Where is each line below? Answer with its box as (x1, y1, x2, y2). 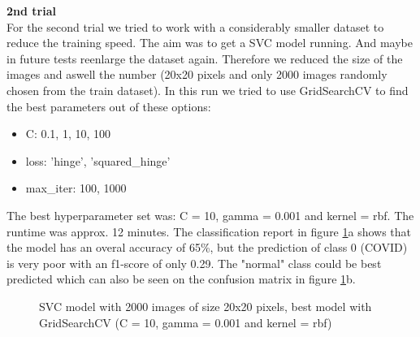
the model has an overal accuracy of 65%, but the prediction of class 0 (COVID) (6, 239, 408, 256)
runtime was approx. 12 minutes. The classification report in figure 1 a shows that (6, 223, 412, 240)
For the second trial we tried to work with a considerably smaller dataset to (6, 18, 384, 35)
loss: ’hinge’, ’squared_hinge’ (25, 152, 171, 169)
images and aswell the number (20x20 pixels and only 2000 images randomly (6, 66, 388, 83)
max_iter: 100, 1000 (25, 179, 127, 197)
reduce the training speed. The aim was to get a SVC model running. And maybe (6, 34, 413, 51)
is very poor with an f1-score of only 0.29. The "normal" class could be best (6, 254, 382, 271)
